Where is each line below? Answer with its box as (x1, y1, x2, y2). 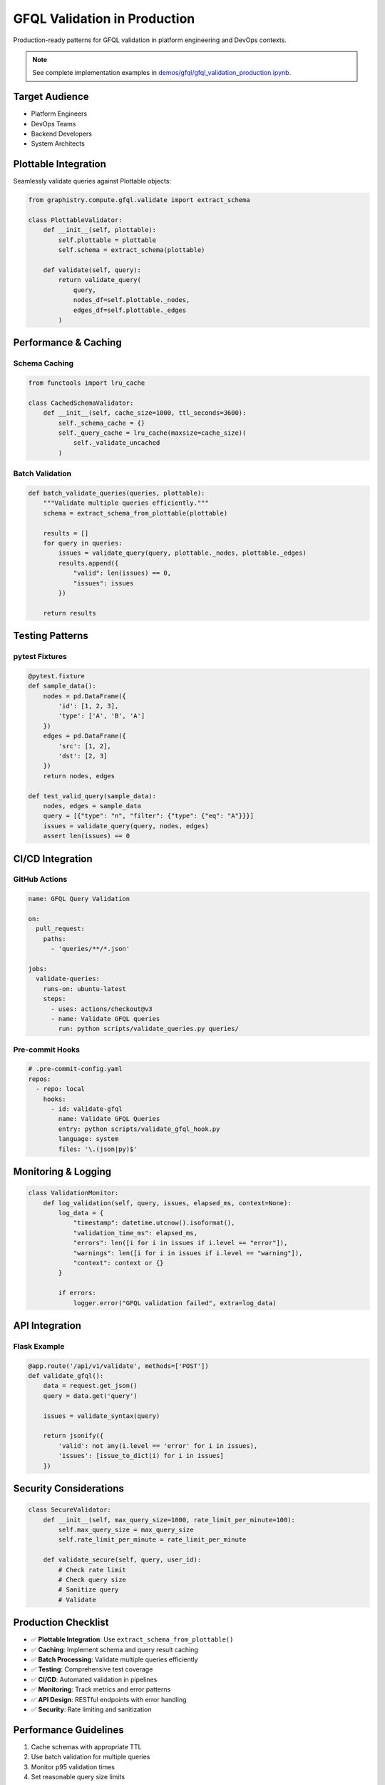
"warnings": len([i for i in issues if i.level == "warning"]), (73, 1249, 303, 1257)
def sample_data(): (28, 682, 96, 690)
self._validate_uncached (73, 439, 160, 447)
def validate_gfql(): (28, 1372, 104, 1380)
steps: (43, 995, 66, 1003)
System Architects (31, 139, 85, 148)
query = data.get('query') (43, 1392, 138, 1399)
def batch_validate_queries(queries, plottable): (28, 489, 205, 498)
